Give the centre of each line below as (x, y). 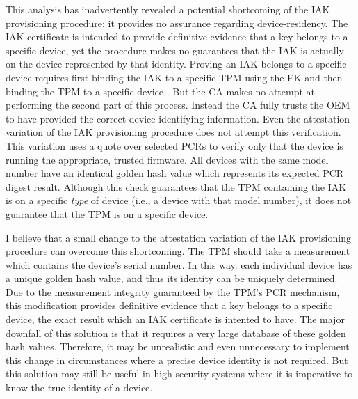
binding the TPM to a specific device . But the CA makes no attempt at (161, 91)
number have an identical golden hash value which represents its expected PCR (175, 173)
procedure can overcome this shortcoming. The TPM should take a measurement (178, 251)
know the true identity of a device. (79, 388)
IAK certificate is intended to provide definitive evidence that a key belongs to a (177, 37)
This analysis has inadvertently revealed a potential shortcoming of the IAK (168, 9)
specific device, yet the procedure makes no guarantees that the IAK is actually (175, 50)
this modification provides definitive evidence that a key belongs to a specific (169, 305)
